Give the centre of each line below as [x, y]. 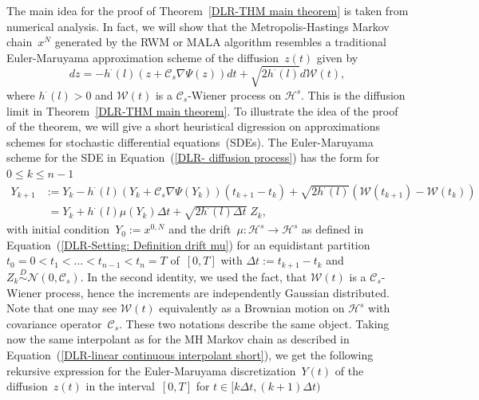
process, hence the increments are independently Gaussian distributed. [217, 292]
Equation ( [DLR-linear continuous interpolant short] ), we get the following [190, 354]
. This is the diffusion [353, 94]
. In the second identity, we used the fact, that [194, 276]
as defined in [333, 229]
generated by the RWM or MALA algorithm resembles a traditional [220, 42]
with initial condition [58, 229]
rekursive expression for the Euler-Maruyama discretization [151, 370]
